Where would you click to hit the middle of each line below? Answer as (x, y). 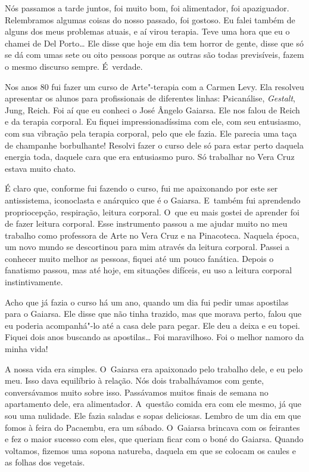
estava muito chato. (40, 168)
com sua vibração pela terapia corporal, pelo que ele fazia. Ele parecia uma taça (151, 133)
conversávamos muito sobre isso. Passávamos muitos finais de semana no (137, 392)
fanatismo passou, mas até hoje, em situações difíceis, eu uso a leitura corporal (149, 270)
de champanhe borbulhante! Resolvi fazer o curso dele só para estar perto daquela (154, 145)
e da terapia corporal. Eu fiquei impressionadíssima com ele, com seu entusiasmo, (153, 121)
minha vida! (26, 349)
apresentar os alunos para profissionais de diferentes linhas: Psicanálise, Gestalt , (150, 98)
